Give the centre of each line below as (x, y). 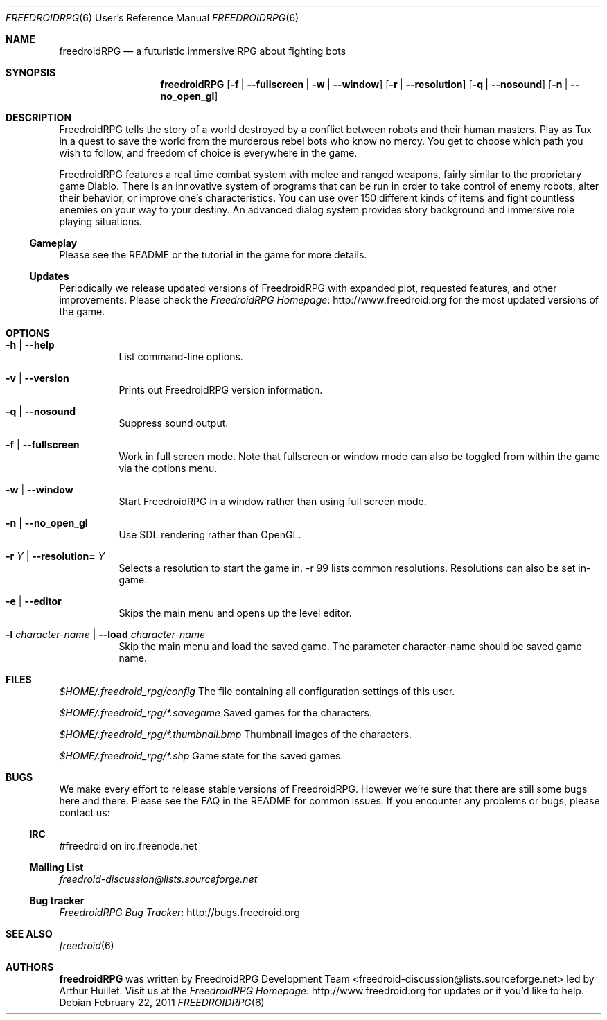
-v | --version (37, 378)
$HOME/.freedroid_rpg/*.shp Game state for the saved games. (201, 756)
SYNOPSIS (31, 72)
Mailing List (56, 867)
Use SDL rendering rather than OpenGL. (210, 535)
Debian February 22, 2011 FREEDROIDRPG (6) (162, 1002)
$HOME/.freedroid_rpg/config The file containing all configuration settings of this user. (257, 691)
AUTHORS (30, 967)
